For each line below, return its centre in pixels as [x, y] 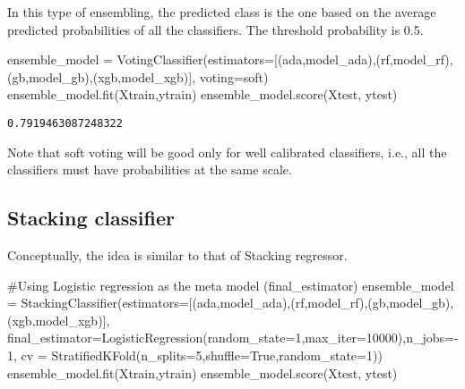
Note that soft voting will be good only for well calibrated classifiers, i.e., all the [227, 152]
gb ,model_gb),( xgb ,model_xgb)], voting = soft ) [140, 76]
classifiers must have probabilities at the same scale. [150, 169]
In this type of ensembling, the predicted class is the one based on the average [222, 12]
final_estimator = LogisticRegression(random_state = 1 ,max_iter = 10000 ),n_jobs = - [233, 338]
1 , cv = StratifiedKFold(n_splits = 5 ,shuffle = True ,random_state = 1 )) [195, 355]
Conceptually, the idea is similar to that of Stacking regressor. [177, 255]
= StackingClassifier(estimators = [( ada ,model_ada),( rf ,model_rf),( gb [197, 303]
